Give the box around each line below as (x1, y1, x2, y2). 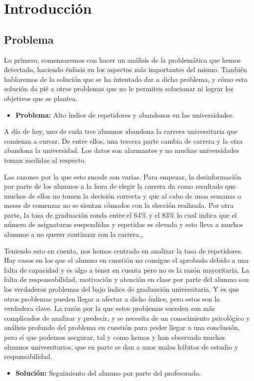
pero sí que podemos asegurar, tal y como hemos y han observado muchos (4, 332, 226, 342)
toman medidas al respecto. (4, 154, 86, 165)
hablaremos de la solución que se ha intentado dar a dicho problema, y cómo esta (4, 74, 248, 84)
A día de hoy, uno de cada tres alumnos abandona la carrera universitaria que (4, 126, 237, 136)
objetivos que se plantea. (4, 93, 78, 103)
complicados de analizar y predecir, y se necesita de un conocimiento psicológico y (4, 312, 250, 323)
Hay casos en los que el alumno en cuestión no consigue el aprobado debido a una (4, 255, 249, 265)
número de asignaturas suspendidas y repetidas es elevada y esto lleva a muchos (4, 219, 243, 229)
